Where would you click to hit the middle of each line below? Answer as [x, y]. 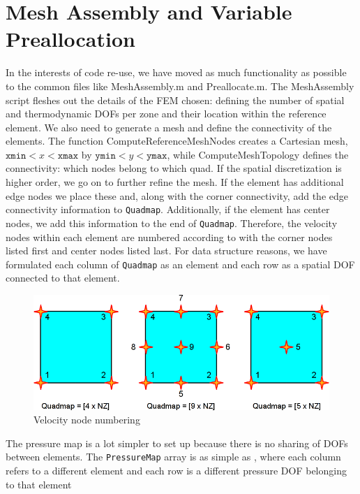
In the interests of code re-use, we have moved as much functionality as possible [176, 72]
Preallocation [70, 39]
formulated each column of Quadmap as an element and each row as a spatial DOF [180, 264]
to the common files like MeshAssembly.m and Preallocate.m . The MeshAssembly [180, 86]
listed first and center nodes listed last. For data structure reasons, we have [166, 250]
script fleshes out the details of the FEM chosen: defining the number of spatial [175, 100]
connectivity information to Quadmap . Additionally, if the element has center [168, 209]
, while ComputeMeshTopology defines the [258, 154]
